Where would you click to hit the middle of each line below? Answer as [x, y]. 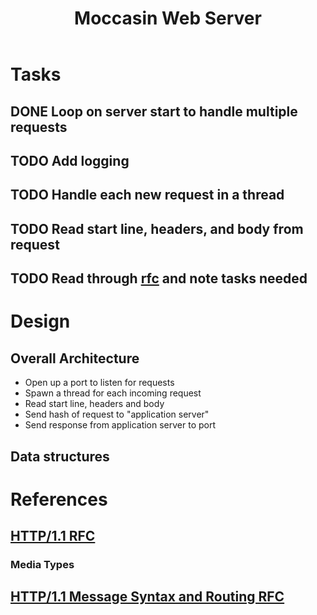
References [59, 499]
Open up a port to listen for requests [99, 383]
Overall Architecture [75, 358]
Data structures [60, 456]
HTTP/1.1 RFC [53, 536]
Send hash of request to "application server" [117, 414]
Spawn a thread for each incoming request [113, 393]
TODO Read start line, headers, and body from [157, 228]
